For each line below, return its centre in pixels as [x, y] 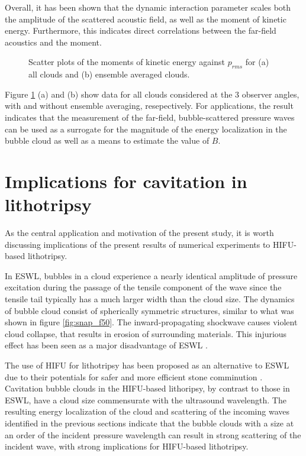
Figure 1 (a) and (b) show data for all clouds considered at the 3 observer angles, [152, 94]
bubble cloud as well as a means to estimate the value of [107, 140]
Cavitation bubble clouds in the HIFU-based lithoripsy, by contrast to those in [147, 388]
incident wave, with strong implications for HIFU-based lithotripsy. [127, 446]
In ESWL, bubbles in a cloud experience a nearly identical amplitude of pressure [151, 275]
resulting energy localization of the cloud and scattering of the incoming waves [147, 411]
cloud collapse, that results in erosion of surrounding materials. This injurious [146, 333]
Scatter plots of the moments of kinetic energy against [127, 62]
